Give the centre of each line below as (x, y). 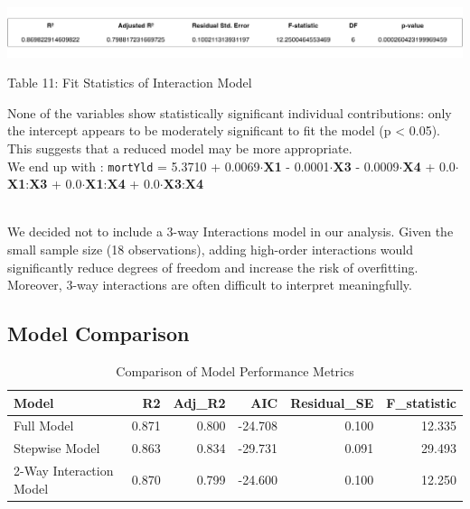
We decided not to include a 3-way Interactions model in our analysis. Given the (230, 231)
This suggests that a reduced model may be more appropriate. (180, 148)
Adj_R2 (199, 402)
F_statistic (421, 402)
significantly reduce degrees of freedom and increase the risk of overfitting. (213, 267)
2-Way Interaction (64, 471)
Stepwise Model (57, 448)
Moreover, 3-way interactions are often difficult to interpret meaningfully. (210, 285)
